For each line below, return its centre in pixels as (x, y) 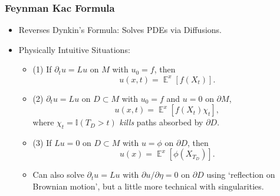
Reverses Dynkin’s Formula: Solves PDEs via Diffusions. (120, 30)
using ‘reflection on (241, 175)
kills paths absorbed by (161, 122)
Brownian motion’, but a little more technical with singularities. (148, 186)
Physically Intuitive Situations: (74, 49)
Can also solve (58, 175)
